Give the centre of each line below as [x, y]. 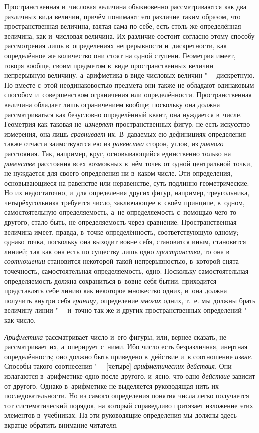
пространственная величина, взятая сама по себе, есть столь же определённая [123, 26]
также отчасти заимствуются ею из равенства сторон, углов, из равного [114, 144]
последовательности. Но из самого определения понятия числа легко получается [127, 395]
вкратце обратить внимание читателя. [61, 424]
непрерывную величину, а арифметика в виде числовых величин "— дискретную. [129, 75]
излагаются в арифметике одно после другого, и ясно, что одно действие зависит [130, 375]
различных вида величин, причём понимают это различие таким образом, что [123, 16]
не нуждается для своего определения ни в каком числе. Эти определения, [118, 173]
